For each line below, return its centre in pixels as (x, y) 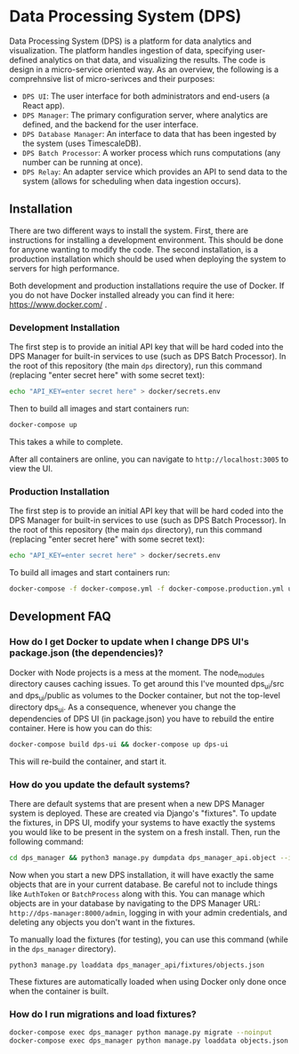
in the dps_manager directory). (63, 948)
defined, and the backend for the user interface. (110, 124)
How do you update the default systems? (100, 784)
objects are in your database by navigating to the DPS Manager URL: (135, 903)
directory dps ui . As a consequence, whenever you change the (123, 708)
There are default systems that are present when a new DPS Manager (137, 803)
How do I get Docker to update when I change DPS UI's (129, 642)
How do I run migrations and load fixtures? (103, 1014)
